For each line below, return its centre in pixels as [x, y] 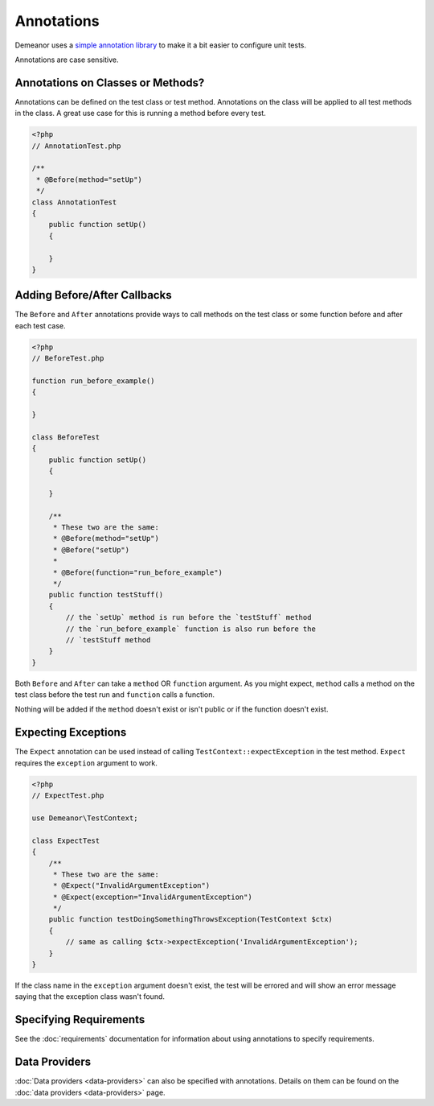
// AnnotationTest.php [76, 146]
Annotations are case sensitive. [67, 60]
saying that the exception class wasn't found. [90, 997]
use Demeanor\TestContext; [85, 818]
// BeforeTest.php [68, 359]
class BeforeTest [66, 437]
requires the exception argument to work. [86, 763]
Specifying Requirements [80, 1019]
